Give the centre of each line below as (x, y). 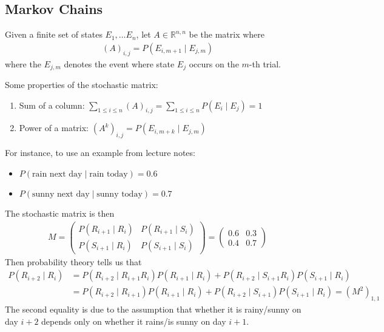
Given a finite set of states (54, 34)
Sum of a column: (52, 105)
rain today (109, 174)
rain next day (57, 174)
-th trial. (265, 63)
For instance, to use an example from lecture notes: (100, 153)
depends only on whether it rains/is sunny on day (134, 321)
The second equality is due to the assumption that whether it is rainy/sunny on (153, 309)
